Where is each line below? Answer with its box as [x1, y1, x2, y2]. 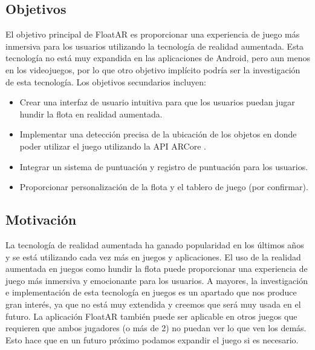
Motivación [5, 210, 77, 229]
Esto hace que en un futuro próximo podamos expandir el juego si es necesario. [5, 333, 299, 346]
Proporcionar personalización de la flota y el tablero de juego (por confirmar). [19, 180, 308, 193]
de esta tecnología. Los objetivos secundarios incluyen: [5, 75, 206, 88]
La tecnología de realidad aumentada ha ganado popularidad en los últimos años [5, 238, 304, 251]
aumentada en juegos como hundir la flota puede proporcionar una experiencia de [5, 262, 308, 275]
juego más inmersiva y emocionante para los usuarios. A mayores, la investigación [5, 274, 308, 286]
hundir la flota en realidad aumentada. [19, 107, 163, 120]
